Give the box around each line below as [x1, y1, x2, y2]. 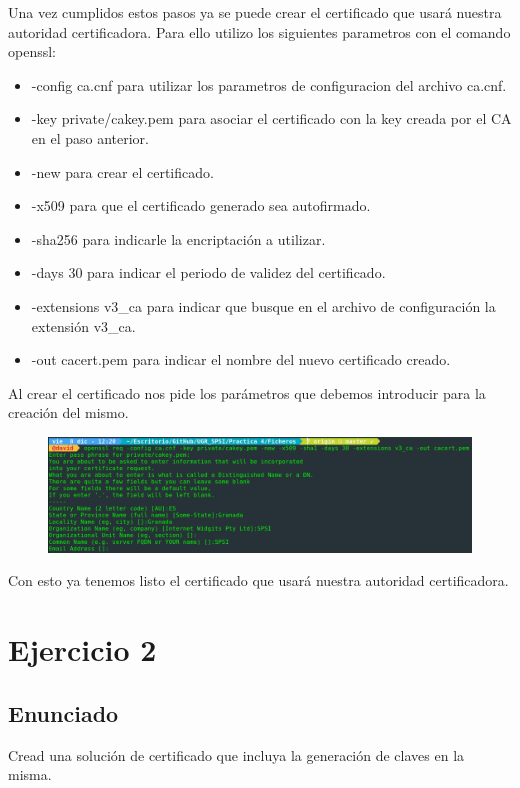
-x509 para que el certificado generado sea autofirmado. [31, 195, 371, 216]
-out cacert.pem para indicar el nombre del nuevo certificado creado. [31, 349, 451, 370]
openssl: [8, 41, 56, 62]
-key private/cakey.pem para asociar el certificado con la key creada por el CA [31, 108, 512, 129]
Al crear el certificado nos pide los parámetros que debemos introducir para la [8, 382, 486, 403]
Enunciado [8, 697, 119, 728]
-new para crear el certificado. [31, 161, 214, 182]
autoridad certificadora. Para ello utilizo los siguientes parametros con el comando [8, 21, 511, 42]
